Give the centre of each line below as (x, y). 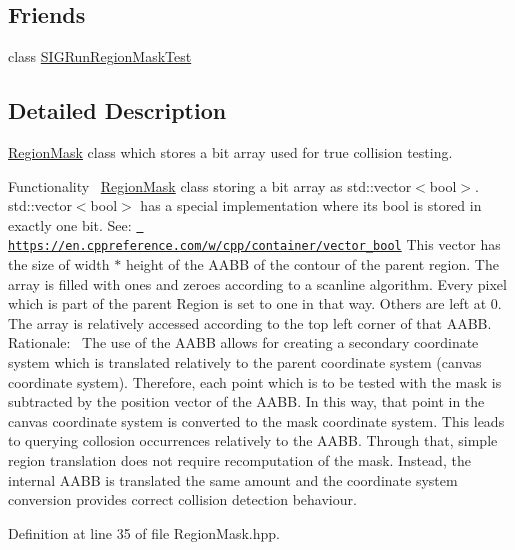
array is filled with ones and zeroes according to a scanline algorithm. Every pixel (257, 283)
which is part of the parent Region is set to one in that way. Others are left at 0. (255, 303)
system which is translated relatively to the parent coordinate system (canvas (245, 362)
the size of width (59, 264)
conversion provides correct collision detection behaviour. (182, 499)
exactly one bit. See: (70, 224)
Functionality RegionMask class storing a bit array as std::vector (210, 185)
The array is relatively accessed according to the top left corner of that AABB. (250, 322)
